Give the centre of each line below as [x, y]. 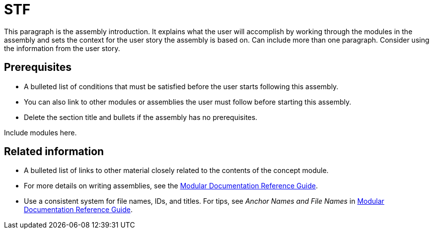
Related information [54, 152]
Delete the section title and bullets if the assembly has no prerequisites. [141, 117]
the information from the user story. [62, 48]
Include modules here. [40, 132]
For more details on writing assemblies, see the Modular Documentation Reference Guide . [171, 186]
